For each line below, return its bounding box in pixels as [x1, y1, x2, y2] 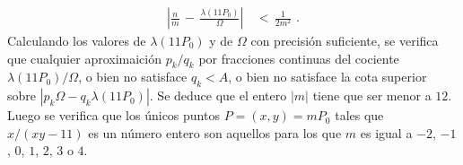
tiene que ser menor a [312, 86, 432, 105]
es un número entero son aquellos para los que [88, 123, 342, 142]
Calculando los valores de [7, 31, 146, 50]
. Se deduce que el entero [149, 86, 287, 105]
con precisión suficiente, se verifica [250, 31, 439, 50]
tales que [335, 106, 384, 125]
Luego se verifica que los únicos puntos [7, 106, 220, 125]
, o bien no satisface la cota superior [228, 67, 427, 86]
